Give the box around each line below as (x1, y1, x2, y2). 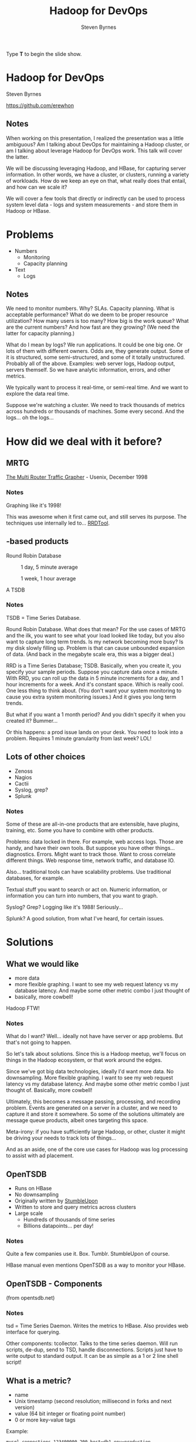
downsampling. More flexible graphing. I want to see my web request (6, 1074, 173, 1081)
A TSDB (6, 586, 25, 593)
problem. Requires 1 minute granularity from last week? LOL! (6, 735, 151, 742)
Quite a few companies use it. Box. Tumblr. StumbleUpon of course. (6, 1250, 170, 1257)
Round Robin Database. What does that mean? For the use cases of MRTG (6, 625, 186, 633)
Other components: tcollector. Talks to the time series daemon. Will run (6, 1340, 178, 1347)
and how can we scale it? (6, 183, 67, 191)
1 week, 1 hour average (21, 575, 76, 582)
